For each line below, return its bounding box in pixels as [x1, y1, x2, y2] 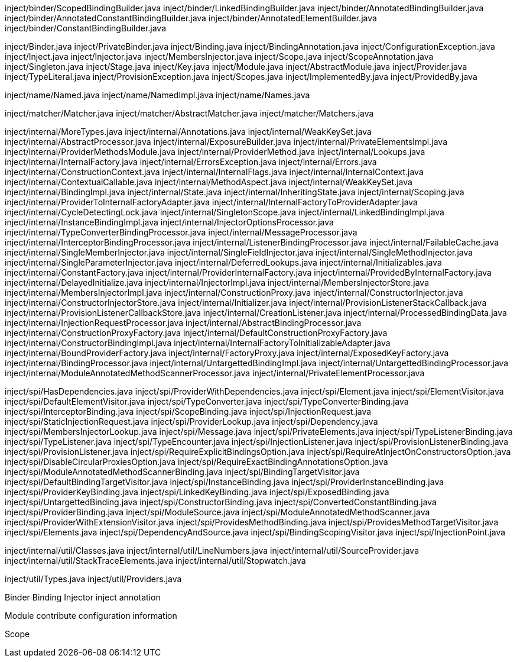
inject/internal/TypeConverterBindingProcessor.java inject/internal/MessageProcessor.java [5, 227, 357, 237]
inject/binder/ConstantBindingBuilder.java [5, 23, 167, 33]
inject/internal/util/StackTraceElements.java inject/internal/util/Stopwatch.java [5, 556, 306, 566]
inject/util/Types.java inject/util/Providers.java [5, 574, 182, 584]
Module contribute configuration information [5, 611, 177, 621]
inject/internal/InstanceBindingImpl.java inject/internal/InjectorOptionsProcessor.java [5, 217, 334, 227]
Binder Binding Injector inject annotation [5, 592, 161, 602]
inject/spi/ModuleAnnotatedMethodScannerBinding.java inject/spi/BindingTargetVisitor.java [5, 467, 360, 477]
